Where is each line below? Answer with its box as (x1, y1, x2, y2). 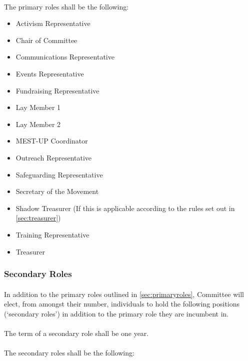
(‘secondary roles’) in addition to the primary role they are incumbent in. (4, 308, 229, 318)
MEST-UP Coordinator (15, 135, 88, 146)
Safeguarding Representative (15, 169, 103, 179)
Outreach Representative (15, 152, 92, 162)
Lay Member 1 (15, 102, 61, 112)
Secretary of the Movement (15, 186, 99, 196)
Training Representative (15, 229, 89, 239)
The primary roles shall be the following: (4, 1, 129, 11)
